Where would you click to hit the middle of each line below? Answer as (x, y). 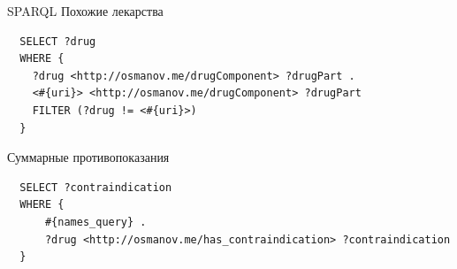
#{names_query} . (95, 222)
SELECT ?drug (58, 41)
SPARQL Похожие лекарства (85, 11)
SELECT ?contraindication (96, 187)
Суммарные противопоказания (88, 157)
